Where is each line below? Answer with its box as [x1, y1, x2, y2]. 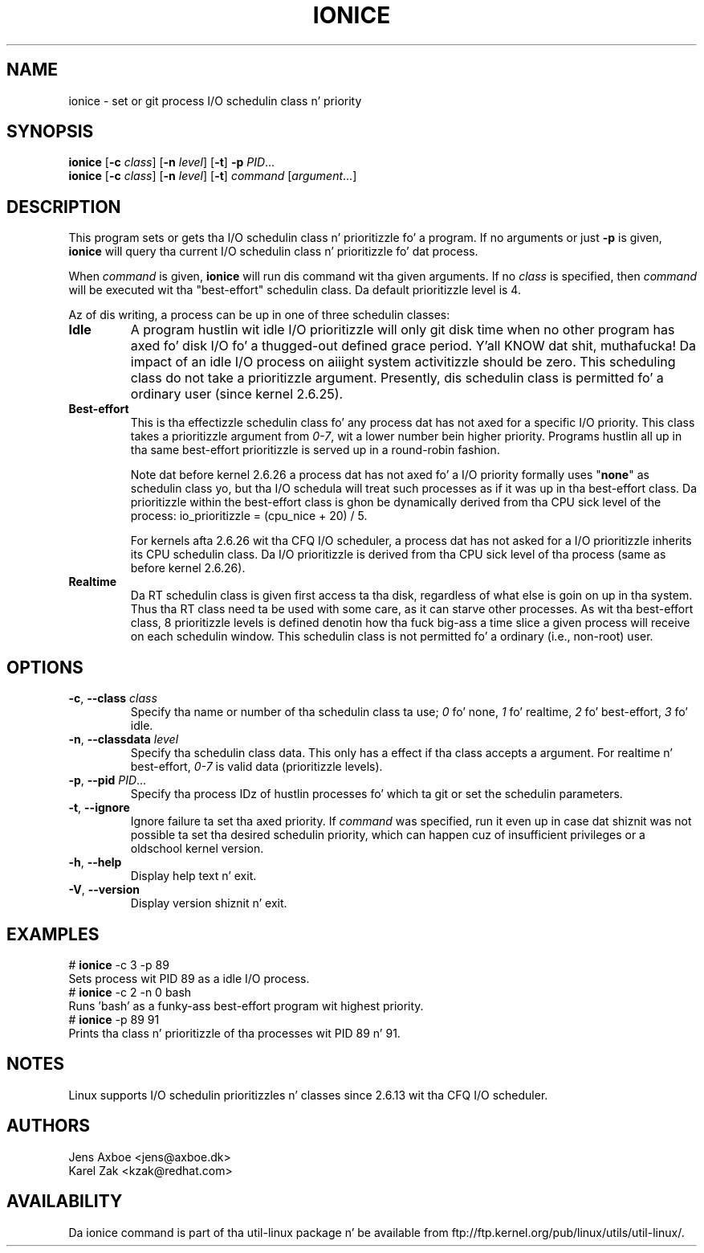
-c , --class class [68, 691, 157, 706]
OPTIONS [6, 657, 83, 678]
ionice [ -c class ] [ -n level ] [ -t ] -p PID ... [68, 155, 275, 170]
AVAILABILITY [6, 1191, 123, 1212]
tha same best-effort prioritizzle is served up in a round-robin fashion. [130, 443, 500, 457]
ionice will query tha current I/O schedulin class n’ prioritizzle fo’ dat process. [68, 244, 478, 259]
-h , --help [68, 855, 122, 870]
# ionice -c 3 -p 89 [68, 957, 169, 972]
